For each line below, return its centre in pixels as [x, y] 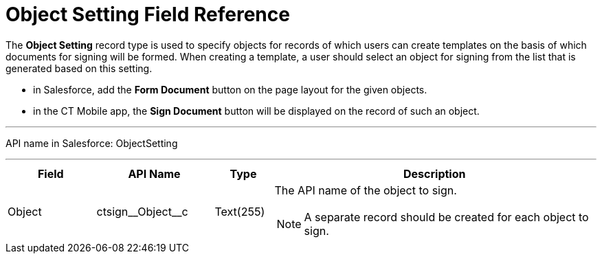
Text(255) [240, 211]
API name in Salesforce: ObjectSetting [92, 143]
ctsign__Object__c [142, 211]
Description [435, 173]
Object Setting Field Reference [148, 14]
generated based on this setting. [79, 68]
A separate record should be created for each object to [446, 217]
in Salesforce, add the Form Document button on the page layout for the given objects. [230, 89]
